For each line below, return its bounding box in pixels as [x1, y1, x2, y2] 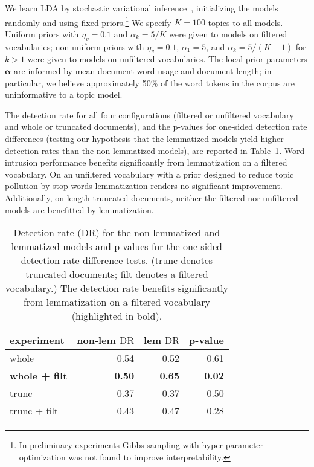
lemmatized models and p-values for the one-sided [11, 239, 223, 254]
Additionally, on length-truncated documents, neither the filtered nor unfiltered [5, 191, 298, 204]
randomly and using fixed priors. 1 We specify [5, 14, 171, 28]
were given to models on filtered [169, 27, 287, 40]
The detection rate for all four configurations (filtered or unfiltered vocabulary [5, 108, 294, 121]
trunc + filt [10, 404, 59, 418]
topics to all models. [208, 16, 283, 28]
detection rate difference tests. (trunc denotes [21, 253, 213, 268]
